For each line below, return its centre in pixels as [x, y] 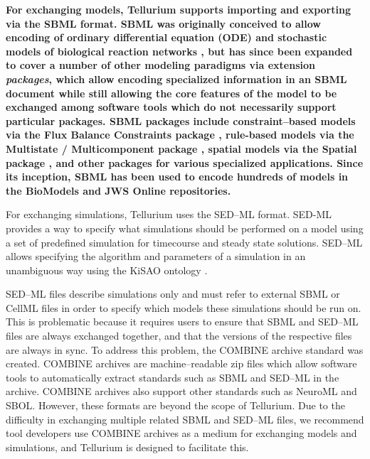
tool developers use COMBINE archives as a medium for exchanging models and [181, 433]
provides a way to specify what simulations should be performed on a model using [185, 228]
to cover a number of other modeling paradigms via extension [160, 65]
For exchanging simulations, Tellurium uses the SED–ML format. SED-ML [169, 214]
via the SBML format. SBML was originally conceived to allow [164, 23]
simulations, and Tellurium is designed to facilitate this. [127, 447]
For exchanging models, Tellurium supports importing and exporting [178, 9]
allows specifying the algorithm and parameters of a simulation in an [156, 256]
